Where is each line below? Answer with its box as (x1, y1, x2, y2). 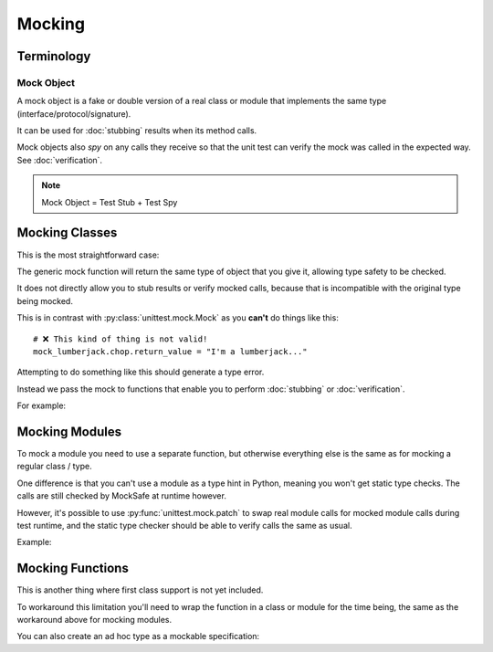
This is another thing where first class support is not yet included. (16, 584, 264, 595)
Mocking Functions (16, 561, 130, 576)
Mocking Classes (16, 225, 118, 241)
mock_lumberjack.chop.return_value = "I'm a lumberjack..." (33, 346, 308, 356)
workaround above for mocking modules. (16, 615, 173, 626)
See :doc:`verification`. (16, 154, 103, 165)
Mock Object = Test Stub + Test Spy (41, 196, 178, 207)
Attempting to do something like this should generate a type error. (16, 366, 265, 378)
